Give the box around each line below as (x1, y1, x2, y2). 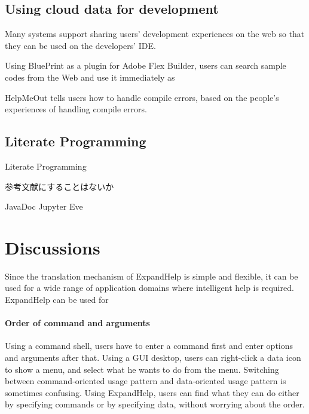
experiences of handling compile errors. (5, 103, 147, 115)
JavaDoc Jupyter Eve (5, 200, 83, 213)
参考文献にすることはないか (5, 180, 114, 192)
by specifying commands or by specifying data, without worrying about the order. (5, 398, 305, 410)
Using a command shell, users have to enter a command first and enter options (5, 339, 293, 352)
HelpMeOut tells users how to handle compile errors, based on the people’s (5, 91, 279, 103)
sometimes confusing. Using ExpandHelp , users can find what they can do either (5, 386, 299, 398)
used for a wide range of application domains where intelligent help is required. (5, 281, 294, 294)
